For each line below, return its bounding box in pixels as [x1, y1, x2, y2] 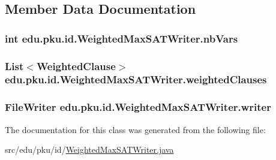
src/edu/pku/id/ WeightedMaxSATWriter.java [5, 143, 174, 156]
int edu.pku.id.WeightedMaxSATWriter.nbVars [5, 31, 238, 46]
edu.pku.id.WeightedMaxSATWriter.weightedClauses [5, 72, 267, 87]
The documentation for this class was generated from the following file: [5, 123, 266, 135]
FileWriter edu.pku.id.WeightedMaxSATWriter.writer [5, 99, 271, 114]
